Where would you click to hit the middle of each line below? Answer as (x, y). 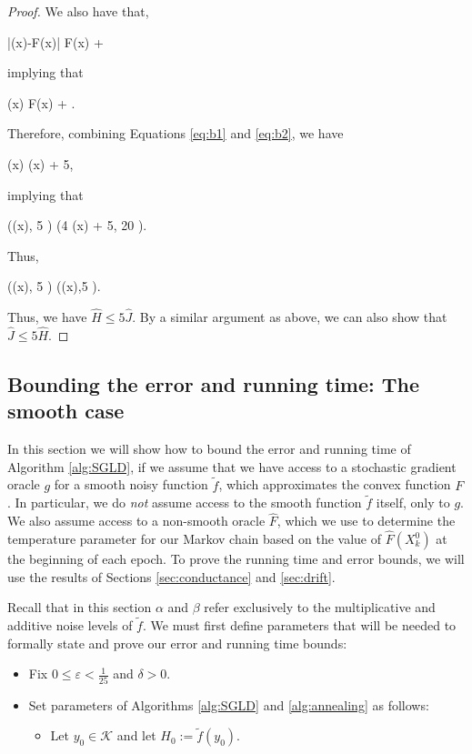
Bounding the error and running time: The (214, 383)
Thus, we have (47, 317)
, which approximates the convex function (335, 484)
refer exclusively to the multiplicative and (320, 607)
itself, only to (413, 503)
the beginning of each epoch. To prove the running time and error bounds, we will (236, 558)
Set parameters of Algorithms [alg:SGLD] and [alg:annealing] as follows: (229, 704)
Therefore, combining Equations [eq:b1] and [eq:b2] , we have (176, 133)
